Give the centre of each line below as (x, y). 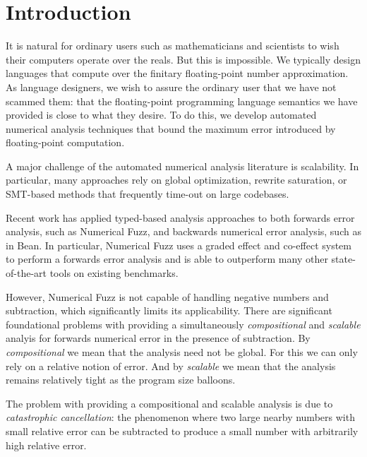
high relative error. (46, 445)
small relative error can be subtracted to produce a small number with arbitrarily (182, 431)
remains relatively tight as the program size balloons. (121, 380)
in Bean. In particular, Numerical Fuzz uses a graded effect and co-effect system (179, 245)
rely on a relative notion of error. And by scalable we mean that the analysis (171, 366)
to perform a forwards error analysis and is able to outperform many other (167, 259)
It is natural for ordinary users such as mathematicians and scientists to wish (173, 46)
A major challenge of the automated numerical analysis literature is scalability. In (182, 166)
